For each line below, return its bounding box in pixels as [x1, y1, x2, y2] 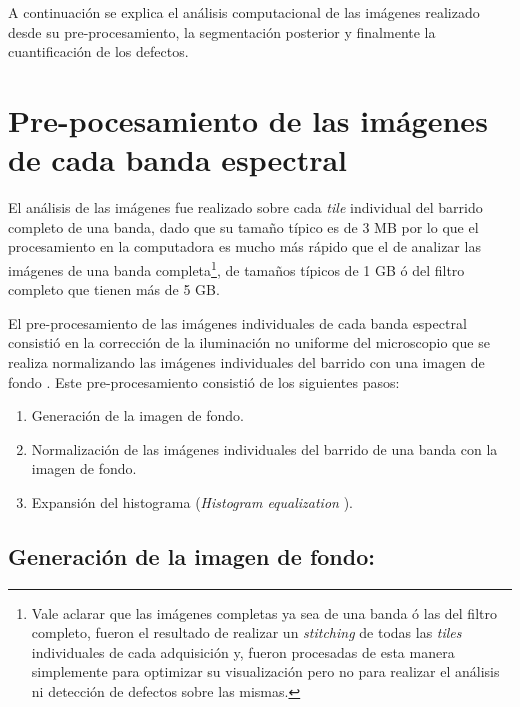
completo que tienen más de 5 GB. [8, 279, 220, 300]
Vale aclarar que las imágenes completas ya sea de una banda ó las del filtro [31, 602, 497, 623]
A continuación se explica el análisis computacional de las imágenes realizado [8, 2, 480, 22]
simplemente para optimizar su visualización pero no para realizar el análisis [31, 661, 500, 682]
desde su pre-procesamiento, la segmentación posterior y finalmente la [8, 21, 436, 42]
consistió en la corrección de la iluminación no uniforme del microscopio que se [8, 332, 490, 353]
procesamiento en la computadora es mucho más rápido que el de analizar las [8, 236, 481, 257]
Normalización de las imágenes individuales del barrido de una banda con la [31, 438, 498, 459]
